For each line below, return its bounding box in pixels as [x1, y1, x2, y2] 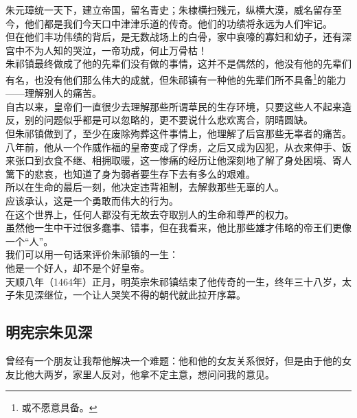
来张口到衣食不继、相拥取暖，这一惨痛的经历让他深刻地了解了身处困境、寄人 [5, 153, 352, 167]
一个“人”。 [5, 233, 54, 248]
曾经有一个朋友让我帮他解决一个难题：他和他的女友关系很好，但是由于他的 [5, 353, 342, 367]
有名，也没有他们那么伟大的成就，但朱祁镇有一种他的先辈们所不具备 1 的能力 [5, 70, 346, 86]
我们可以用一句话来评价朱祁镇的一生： [5, 247, 178, 262]
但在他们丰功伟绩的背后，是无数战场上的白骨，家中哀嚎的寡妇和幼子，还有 [5, 30, 342, 44]
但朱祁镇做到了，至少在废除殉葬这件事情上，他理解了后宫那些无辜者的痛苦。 [5, 126, 352, 140]
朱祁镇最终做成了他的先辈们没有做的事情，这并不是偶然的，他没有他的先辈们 [5, 56, 352, 71]
